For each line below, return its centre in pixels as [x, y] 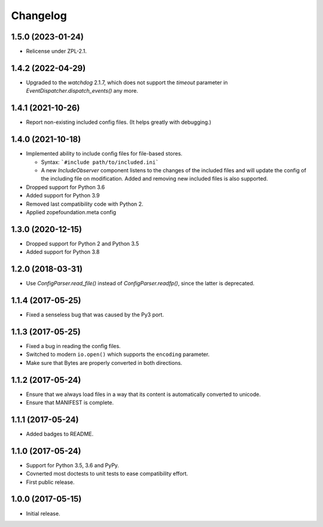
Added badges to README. [60, 434]
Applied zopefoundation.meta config [71, 212]
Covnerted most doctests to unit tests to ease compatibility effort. [107, 474]
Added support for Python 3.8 [63, 252]
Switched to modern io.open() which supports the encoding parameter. [118, 354]
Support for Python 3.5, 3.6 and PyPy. [73, 465]
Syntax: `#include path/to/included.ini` [100, 162]
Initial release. [43, 513]
